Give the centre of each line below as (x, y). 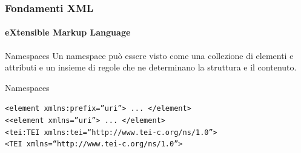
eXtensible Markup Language (68, 32)
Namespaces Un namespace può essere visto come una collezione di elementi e (149, 55)
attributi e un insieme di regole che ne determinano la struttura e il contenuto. (151, 67)
